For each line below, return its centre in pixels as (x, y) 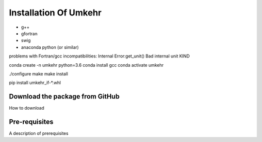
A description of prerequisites (39, 133)
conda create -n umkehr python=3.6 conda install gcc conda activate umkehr (86, 65)
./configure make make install (38, 74)
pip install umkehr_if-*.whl (35, 83)
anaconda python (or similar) (50, 47)
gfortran (29, 33)
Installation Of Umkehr (55, 13)
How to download (27, 108)
